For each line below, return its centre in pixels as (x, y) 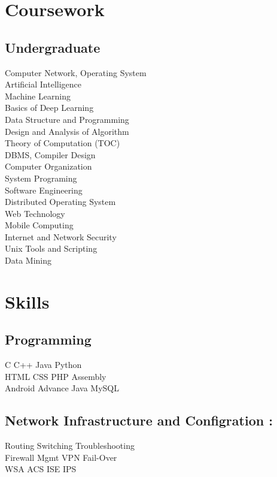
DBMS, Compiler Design (50, 154)
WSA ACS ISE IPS (41, 469)
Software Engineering (44, 190)
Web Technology (35, 213)
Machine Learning (38, 96)
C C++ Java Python (43, 365)
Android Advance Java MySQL (62, 388)
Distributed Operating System (60, 202)
